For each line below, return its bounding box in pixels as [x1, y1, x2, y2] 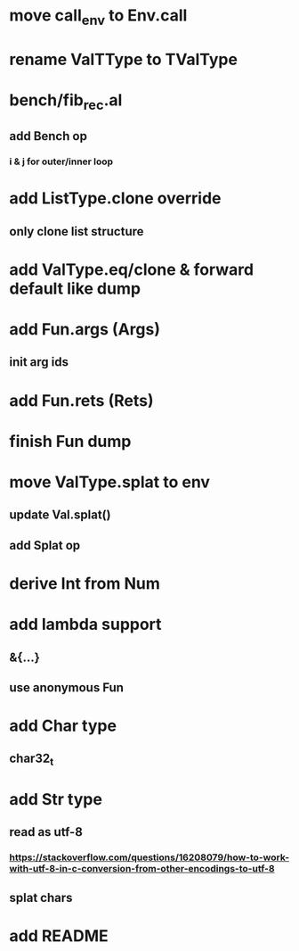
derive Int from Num [9, 573, 160, 593]
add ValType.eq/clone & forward [9, 260, 255, 279]
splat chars [9, 889, 73, 906]
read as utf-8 [9, 824, 83, 839]
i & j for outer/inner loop [9, 155, 114, 168]
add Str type [9, 789, 102, 809]
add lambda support [9, 615, 162, 634]
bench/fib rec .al [9, 90, 123, 113]
